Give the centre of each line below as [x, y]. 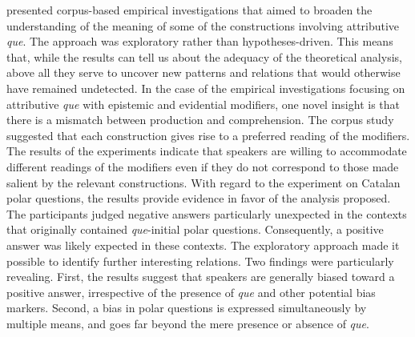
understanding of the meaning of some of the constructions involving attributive [203, 25]
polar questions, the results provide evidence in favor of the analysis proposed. [199, 198]
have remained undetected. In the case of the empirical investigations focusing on [206, 88]
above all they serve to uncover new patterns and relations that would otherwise [203, 72]
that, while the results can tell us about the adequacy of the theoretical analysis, [204, 56]
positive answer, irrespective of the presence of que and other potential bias [191, 292]
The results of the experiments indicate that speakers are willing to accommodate [207, 151]
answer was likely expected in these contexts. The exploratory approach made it [203, 245]
